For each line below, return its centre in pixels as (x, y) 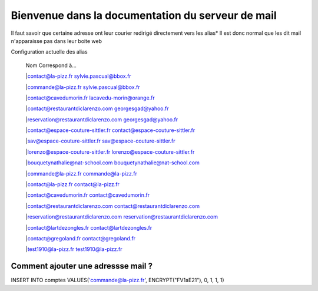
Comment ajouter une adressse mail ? (82, 266)
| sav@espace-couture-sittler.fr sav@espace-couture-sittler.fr (100, 141)
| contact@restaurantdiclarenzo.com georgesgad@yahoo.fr (97, 108)
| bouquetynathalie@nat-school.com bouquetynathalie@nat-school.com (113, 163)
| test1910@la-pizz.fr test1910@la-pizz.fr (74, 249)
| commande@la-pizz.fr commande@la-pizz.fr (82, 173)
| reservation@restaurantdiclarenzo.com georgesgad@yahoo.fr (102, 119)
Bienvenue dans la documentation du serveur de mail (144, 15)
